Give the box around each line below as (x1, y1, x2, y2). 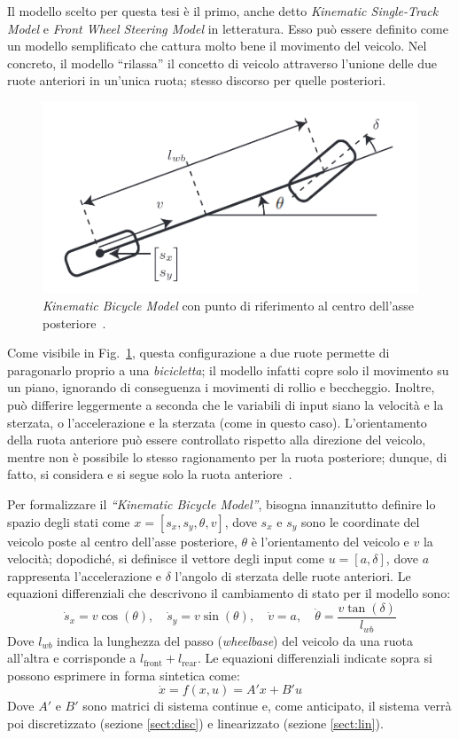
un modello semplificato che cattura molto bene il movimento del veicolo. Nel (7, 36, 427, 55)
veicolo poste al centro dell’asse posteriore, (7, 531, 237, 550)
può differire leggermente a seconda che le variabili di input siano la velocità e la (7, 396, 444, 414)
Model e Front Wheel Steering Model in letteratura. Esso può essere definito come (7, 19, 448, 37)
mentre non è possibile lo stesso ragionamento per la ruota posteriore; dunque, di (7, 447, 447, 466)
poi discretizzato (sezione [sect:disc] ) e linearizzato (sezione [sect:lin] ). (7, 713, 384, 732)
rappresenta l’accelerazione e (7, 566, 162, 585)
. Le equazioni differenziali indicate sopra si (197, 649, 432, 667)
